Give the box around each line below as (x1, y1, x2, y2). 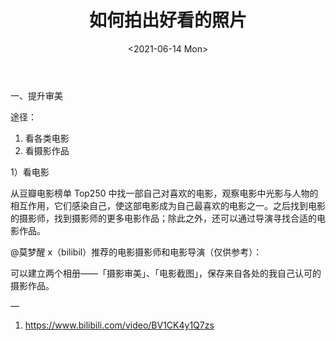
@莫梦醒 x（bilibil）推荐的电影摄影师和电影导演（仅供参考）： (10, 246, 263, 258)
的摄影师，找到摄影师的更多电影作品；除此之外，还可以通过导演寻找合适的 (10, 212, 317, 224)
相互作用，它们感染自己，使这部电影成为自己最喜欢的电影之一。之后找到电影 (10, 199, 326, 211)
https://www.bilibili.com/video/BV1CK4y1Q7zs (24, 319, 215, 331)
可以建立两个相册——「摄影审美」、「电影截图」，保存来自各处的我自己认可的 (10, 267, 322, 279)
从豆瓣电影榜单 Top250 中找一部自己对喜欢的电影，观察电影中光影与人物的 (10, 187, 319, 199)
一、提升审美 (10, 89, 63, 101)
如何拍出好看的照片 (88, 9, 247, 32)
